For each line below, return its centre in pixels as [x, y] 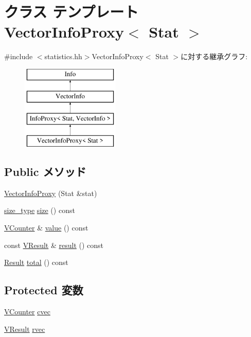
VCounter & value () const [46, 228]
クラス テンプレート [71, 12]
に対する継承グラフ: [214, 56]
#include [19, 56]
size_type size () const [40, 210]
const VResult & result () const [54, 245]
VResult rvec [25, 329]
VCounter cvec [27, 312]
